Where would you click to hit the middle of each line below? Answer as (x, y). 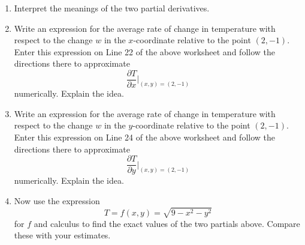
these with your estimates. (62, 235)
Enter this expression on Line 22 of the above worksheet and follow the (144, 51)
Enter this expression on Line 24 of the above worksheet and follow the (144, 137)
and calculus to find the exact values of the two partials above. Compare (167, 223)
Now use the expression (57, 200)
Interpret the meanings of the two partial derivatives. (112, 8)
